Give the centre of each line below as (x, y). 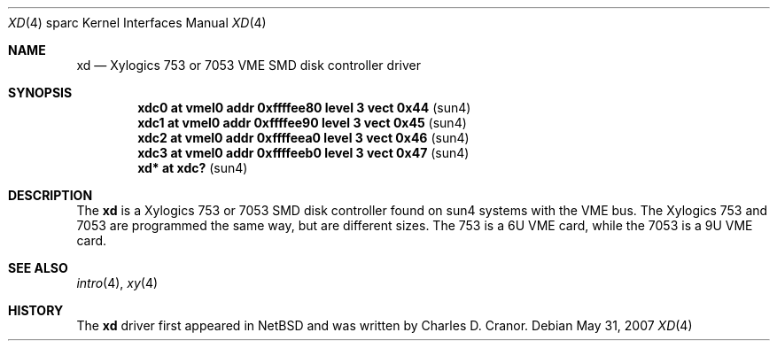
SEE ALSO (38, 268)
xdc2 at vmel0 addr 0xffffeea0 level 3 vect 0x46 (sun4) (303, 138)
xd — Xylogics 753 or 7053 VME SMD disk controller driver (249, 65)
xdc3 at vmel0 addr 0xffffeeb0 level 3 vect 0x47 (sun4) (303, 153)
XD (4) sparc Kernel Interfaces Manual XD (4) (137, 23)
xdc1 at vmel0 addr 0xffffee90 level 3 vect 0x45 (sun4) (302, 123)
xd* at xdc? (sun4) (193, 168)
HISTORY (36, 310)
